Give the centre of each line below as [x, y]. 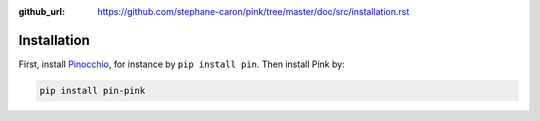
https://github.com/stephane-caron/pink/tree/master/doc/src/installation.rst [253, 11]
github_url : [41, 11]
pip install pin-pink [92, 90]
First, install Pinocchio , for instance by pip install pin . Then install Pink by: [181, 64]
